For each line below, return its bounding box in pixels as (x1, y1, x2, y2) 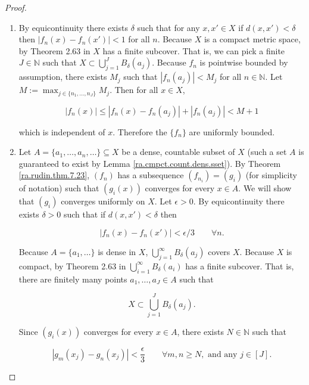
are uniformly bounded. (189, 125, 275, 138)
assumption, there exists (18, 70, 107, 83)
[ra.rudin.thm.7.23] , (18, 169, 90, 181)
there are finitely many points (18, 272, 127, 285)
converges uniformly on (61, 195, 145, 207)
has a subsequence (117, 169, 184, 181)
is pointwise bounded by (199, 56, 288, 69)
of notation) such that (18, 182, 99, 194)
